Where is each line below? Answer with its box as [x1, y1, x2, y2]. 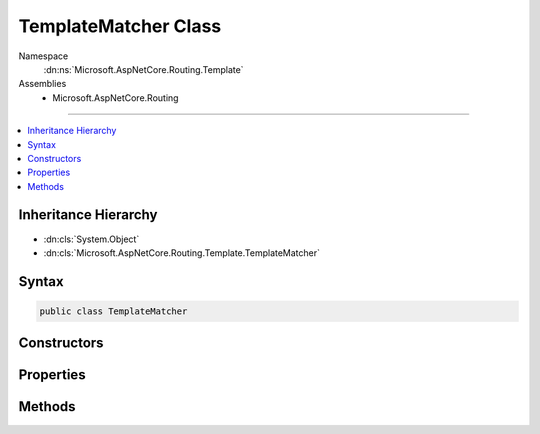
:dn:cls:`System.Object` [43, 233, 140, 245]
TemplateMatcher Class [18, 15, 222, 37]
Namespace [18, 50, 69, 62]
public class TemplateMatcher [39, 305, 188, 317]
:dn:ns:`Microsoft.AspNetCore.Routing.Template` [43, 63, 244, 75]
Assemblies [18, 78, 67, 90]
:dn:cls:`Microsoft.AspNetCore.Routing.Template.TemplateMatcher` [43, 246, 320, 259]
